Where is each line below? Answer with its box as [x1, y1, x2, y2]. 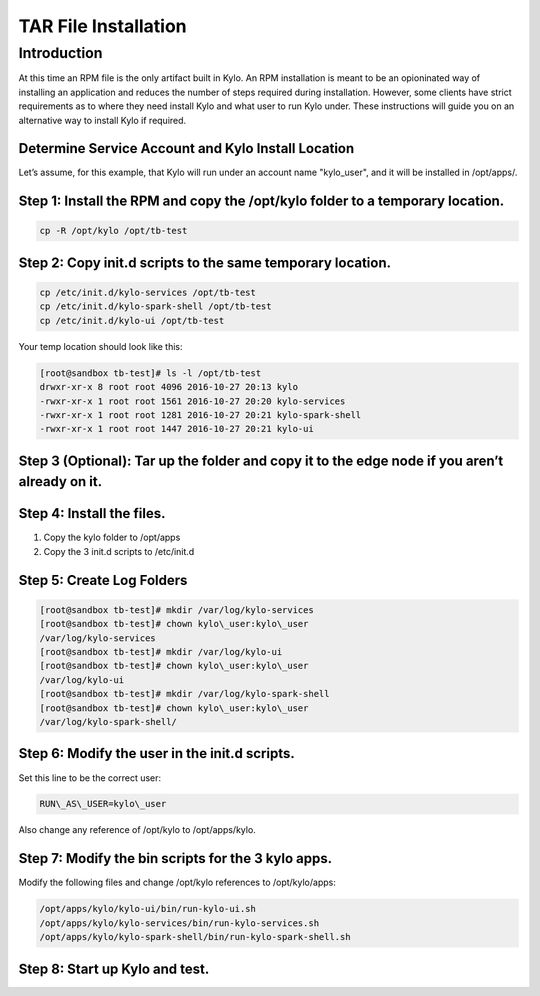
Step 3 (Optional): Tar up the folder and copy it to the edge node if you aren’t [18, 452, 504, 469]
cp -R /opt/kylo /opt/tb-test [39, 225, 188, 237]
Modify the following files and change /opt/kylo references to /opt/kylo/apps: [18, 876, 337, 889]
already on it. [18, 473, 103, 490]
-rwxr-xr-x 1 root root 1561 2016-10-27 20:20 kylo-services [39, 395, 346, 407]
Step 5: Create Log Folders [18, 571, 188, 589]
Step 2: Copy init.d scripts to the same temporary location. [18, 254, 392, 271]
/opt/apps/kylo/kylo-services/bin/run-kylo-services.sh [39, 917, 320, 929]
